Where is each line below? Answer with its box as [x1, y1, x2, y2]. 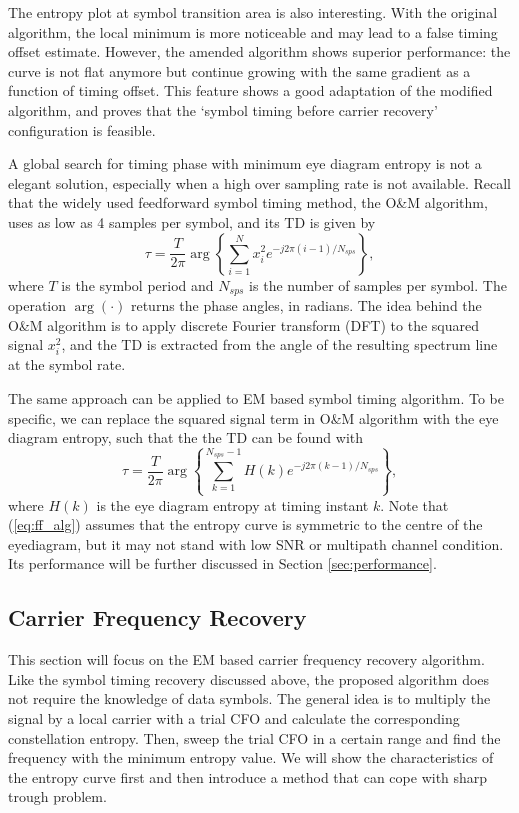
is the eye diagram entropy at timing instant [96, 494, 369, 515]
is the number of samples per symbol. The [249, 274, 507, 295]
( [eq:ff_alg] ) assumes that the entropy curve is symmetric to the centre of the [8, 514, 483, 535]
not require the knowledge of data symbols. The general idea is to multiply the [8, 688, 491, 709]
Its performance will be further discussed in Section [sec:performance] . [8, 553, 437, 574]
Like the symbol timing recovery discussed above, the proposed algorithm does [8, 668, 490, 689]
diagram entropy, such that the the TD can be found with [8, 427, 364, 448]
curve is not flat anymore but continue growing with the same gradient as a [8, 60, 471, 81]
